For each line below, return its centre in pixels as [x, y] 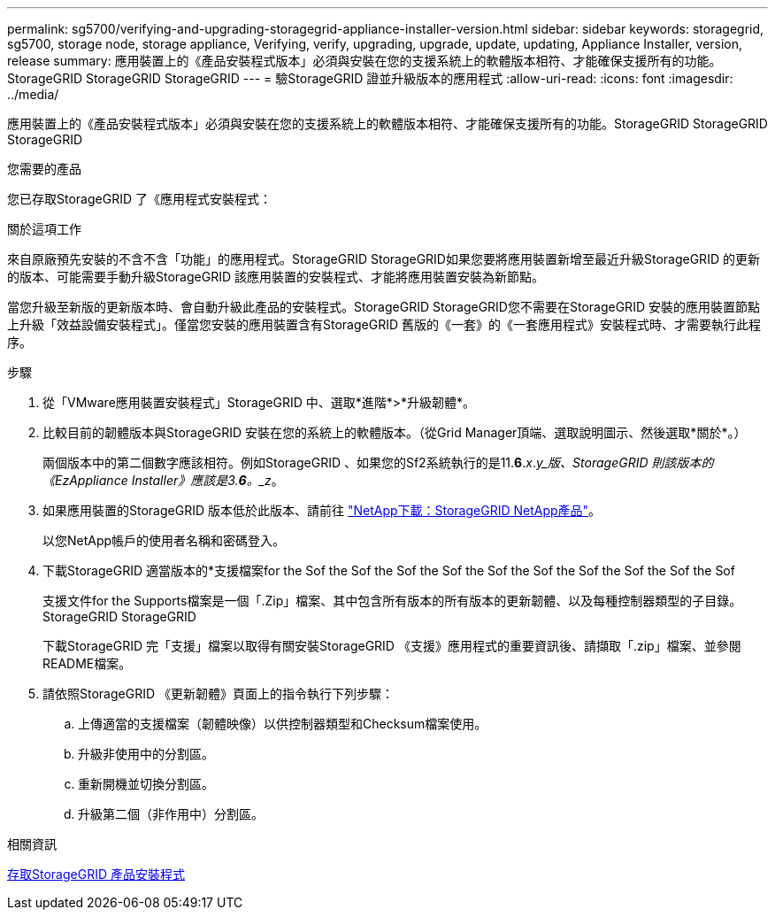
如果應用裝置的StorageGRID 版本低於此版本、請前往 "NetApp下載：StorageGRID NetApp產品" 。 [322, 510]
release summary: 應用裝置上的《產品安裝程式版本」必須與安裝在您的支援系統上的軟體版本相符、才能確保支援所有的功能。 [364, 61]
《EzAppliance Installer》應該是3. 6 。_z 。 [163, 480]
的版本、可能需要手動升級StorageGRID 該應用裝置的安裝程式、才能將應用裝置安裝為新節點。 [276, 277]
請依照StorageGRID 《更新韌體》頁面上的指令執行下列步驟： [218, 694]
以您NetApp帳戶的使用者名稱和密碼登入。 [164, 540]
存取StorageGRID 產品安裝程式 [96, 874]
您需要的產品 [44, 169]
